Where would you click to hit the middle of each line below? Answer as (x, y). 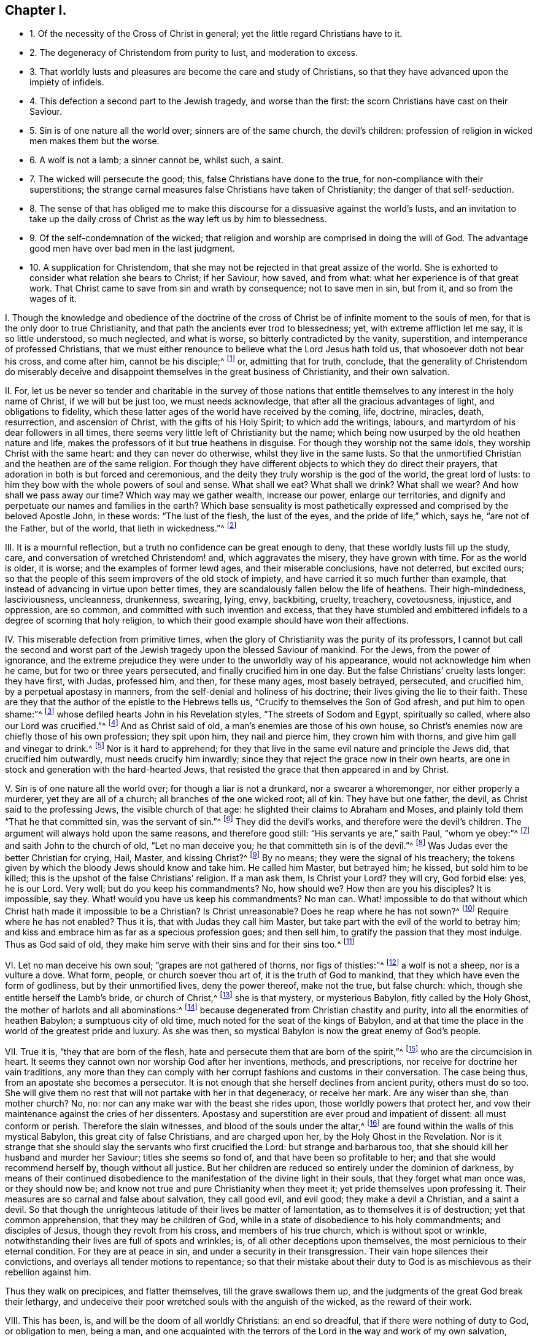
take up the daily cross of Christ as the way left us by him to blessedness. (178, 219)
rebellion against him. (48, 1272)
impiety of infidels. (67, 82)
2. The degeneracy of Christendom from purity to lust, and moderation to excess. (194, 53)
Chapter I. (36, 10)
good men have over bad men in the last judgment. (132, 249)
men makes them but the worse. (95, 141)
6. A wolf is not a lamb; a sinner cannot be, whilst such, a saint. (157, 160)
